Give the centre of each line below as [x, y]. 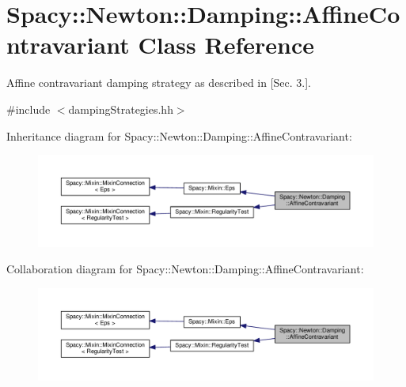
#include [28, 109]
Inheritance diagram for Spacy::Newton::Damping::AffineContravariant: [179, 135]
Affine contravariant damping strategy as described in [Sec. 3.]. [159, 83]
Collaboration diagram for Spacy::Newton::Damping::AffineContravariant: [185, 269]
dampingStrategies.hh [121, 109]
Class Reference [226, 45]
